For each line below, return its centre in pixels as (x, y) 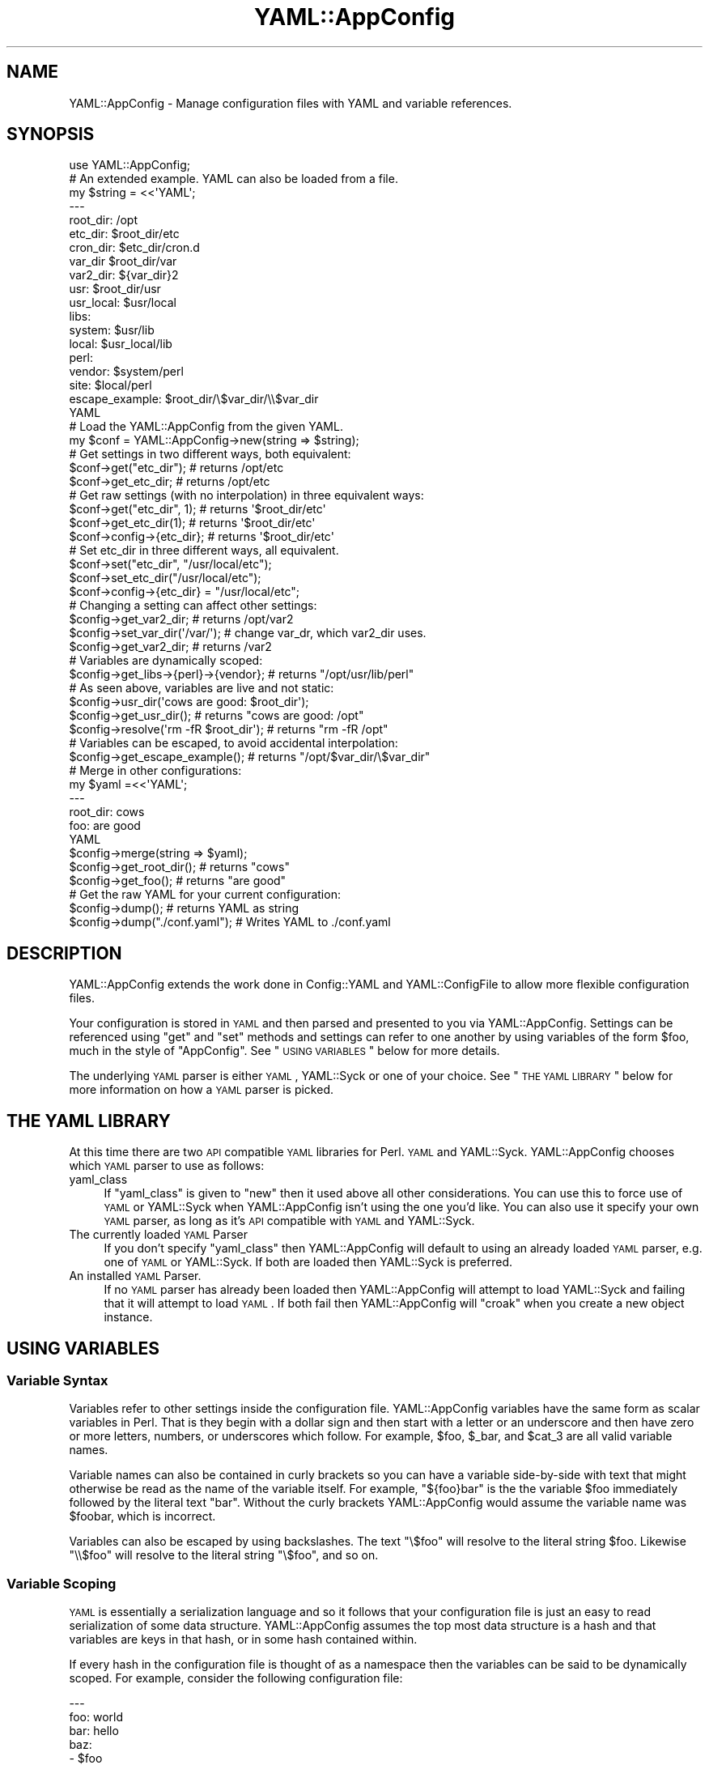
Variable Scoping (62, 1583)
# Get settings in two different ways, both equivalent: (210, 454)
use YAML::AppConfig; (129, 165)
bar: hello (94, 1731)
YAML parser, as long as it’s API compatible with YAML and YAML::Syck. (289, 1221)
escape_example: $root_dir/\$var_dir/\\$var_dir (194, 399)
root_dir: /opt (103, 220)
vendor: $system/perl (126, 372)
